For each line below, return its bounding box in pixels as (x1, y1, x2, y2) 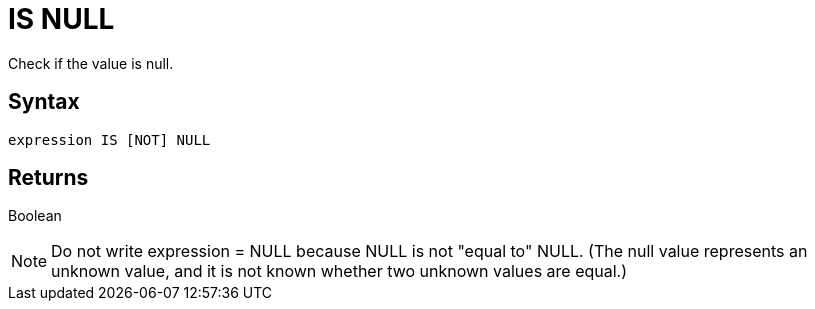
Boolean (8, 207, 62, 225)
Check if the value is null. (8, 54, 174, 72)
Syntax (8, 89, 80, 115)
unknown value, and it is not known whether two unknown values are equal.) (51, 261, 628, 282)
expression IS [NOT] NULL (8, 131, 211, 148)
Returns (8, 165, 89, 191)
